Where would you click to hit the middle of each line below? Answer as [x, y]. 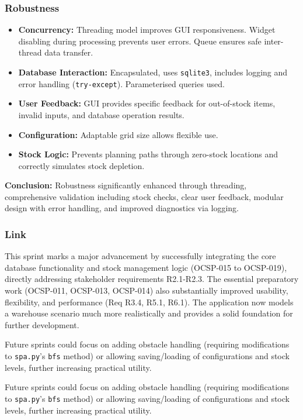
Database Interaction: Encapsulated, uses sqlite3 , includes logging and [153, 72]
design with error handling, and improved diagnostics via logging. [122, 208]
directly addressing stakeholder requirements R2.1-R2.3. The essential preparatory [152, 279]
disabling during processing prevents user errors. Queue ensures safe [140, 41]
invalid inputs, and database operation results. [101, 114]
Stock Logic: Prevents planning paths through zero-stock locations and [148, 154]
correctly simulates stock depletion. [81, 165]
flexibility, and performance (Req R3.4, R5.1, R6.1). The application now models [149, 302]
